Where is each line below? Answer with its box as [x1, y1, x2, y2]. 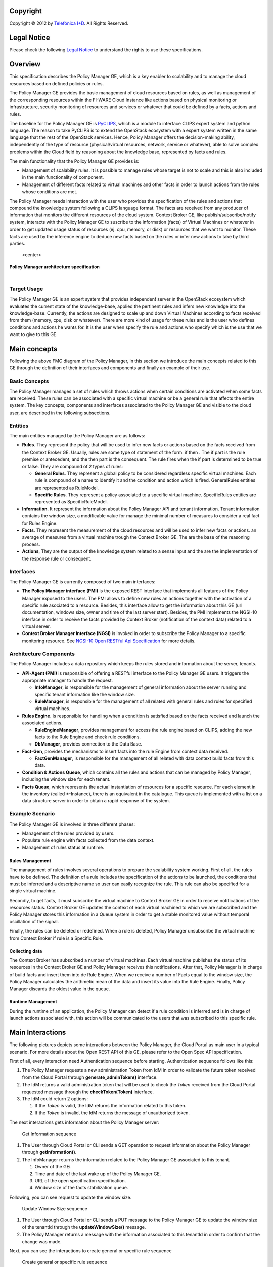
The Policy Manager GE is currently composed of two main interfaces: [9, 578, 156, 585]
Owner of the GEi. [34, 1164, 72, 1170]
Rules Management [9, 857, 52, 864]
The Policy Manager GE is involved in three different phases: [9, 821, 135, 827]
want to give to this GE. [9, 331, 58, 338]
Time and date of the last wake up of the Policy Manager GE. [34, 1171, 161, 1177]
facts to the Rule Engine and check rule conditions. [34, 734, 141, 740]
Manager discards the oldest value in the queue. [9, 986, 110, 992]
